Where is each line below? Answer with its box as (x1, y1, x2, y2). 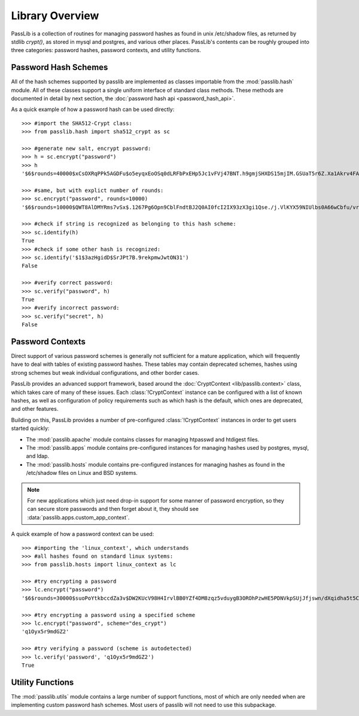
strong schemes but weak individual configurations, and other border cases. (11, 369, 200, 376)
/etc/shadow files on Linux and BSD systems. (26, 470, 138, 477)
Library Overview (11, 9, 99, 22)
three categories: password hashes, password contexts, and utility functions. (11, 47, 202, 54)
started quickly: (11, 425, 50, 432)
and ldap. (26, 453, 50, 460)
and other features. (11, 405, 59, 413)
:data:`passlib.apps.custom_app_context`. (27, 513, 130, 521)
